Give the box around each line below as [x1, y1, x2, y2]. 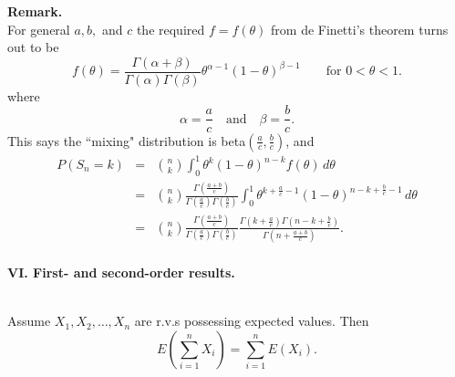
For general [7, 19, 70, 38]
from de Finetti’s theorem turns [271, 19, 449, 38]
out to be [7, 37, 59, 57]
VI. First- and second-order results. [7, 263, 235, 282]
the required [136, 19, 205, 38]
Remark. [7, 2, 63, 20]
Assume [7, 311, 51, 330]
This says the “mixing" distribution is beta [7, 131, 246, 150]
